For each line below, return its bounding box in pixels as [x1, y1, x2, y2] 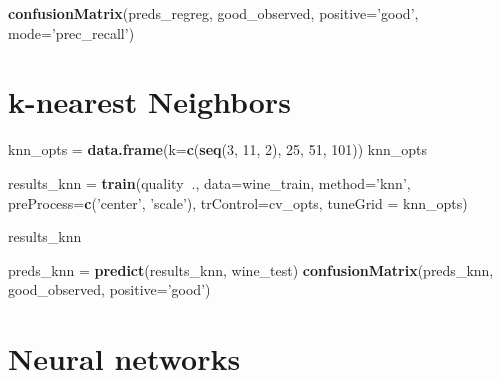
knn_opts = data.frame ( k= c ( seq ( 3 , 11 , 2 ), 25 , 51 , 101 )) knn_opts [8, 139, 427, 160]
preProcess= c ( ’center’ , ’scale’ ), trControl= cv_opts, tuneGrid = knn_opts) [8, 192, 468, 213]
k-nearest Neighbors [8, 81, 291, 122]
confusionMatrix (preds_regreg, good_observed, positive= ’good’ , [8, 3, 419, 23]
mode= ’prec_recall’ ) [8, 22, 135, 43]
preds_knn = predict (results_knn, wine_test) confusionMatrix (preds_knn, [8, 259, 494, 280]
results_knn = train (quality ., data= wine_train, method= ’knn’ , [8, 172, 411, 193]
